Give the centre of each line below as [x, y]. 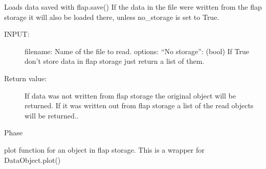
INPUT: [17, 34]
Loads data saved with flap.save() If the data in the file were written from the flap [133, 7]
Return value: [26, 78]
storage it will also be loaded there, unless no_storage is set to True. [112, 17]
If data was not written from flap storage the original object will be [130, 95]
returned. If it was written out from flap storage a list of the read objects [139, 105]
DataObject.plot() [32, 160]
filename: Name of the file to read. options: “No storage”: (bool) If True [137, 51]
